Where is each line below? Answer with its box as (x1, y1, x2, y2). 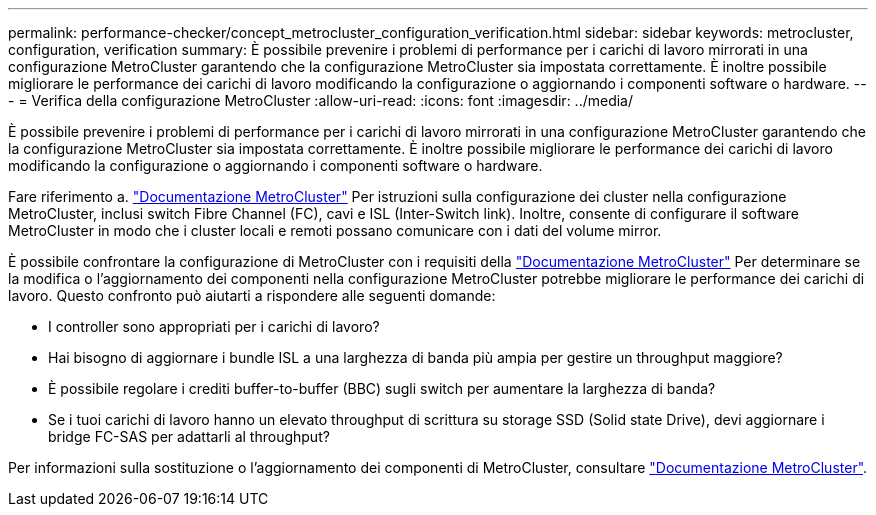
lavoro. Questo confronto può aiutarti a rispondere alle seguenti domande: (8, 287, 496, 304)
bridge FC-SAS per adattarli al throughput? (48, 428, 330, 445)
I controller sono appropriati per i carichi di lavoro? (48, 318, 380, 335)
